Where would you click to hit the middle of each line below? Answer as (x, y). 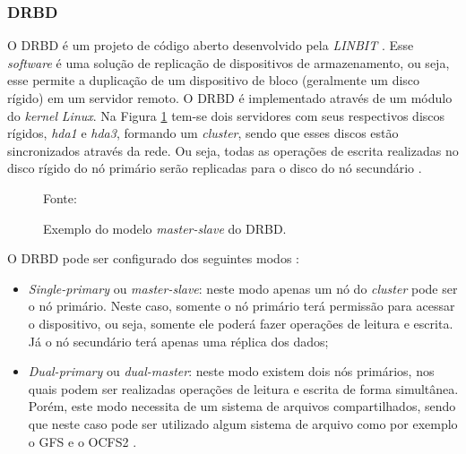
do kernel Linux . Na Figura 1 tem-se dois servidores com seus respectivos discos (226, 115)
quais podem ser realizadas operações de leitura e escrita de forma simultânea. (243, 388)
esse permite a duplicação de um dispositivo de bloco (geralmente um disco (214, 80)
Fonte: (60, 197)
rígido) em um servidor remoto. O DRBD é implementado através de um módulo (230, 98)
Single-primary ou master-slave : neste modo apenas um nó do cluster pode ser (243, 288)
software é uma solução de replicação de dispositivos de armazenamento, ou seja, (229, 62)
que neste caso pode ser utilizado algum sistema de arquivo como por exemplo (243, 423)
